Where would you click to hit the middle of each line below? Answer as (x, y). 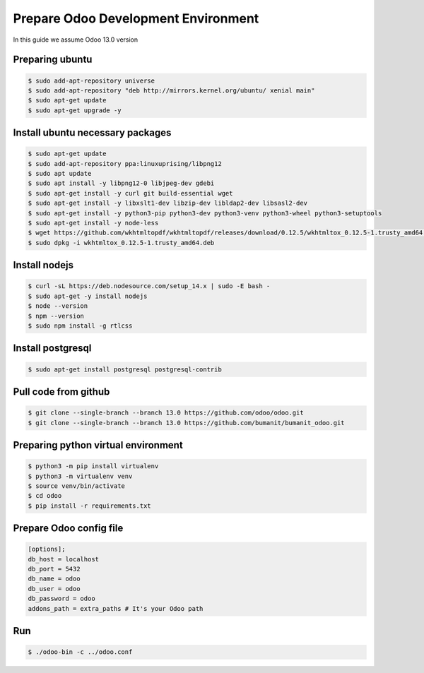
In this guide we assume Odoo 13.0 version (76, 40)
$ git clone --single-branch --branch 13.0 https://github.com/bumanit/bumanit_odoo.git (187, 423)
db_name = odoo (54, 579)
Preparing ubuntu (53, 60)
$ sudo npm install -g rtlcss (80, 326)
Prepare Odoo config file (68, 529)
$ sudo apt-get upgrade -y (75, 110)
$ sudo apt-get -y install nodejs (88, 296)
